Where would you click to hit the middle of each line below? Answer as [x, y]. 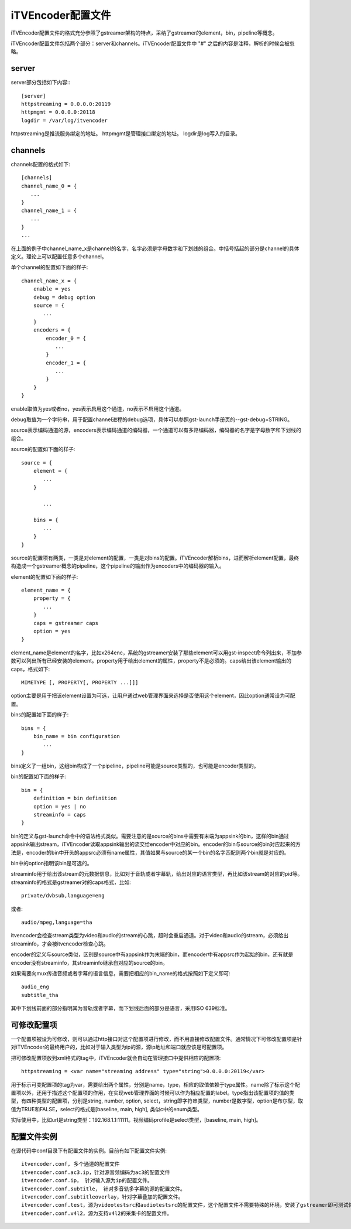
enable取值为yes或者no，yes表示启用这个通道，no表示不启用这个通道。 [98, 409]
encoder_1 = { [66, 363]
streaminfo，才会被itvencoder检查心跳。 [60, 944]
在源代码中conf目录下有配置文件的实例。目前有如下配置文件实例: [89, 1151]
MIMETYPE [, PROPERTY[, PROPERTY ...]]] [80, 682]
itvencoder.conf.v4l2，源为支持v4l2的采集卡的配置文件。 [97, 1213]
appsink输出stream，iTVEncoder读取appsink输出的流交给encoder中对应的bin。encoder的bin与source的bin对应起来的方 [156, 844]
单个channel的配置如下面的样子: [49, 267]
